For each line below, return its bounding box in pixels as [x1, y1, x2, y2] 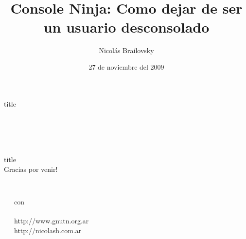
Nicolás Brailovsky [99, 45, 154, 55]
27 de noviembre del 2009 [88, 61, 164, 72]
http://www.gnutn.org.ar [14, 216, 89, 226]
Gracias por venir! [4, 164, 58, 174]
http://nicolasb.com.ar [14, 225, 82, 235]
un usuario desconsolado [43, 17, 210, 37]
